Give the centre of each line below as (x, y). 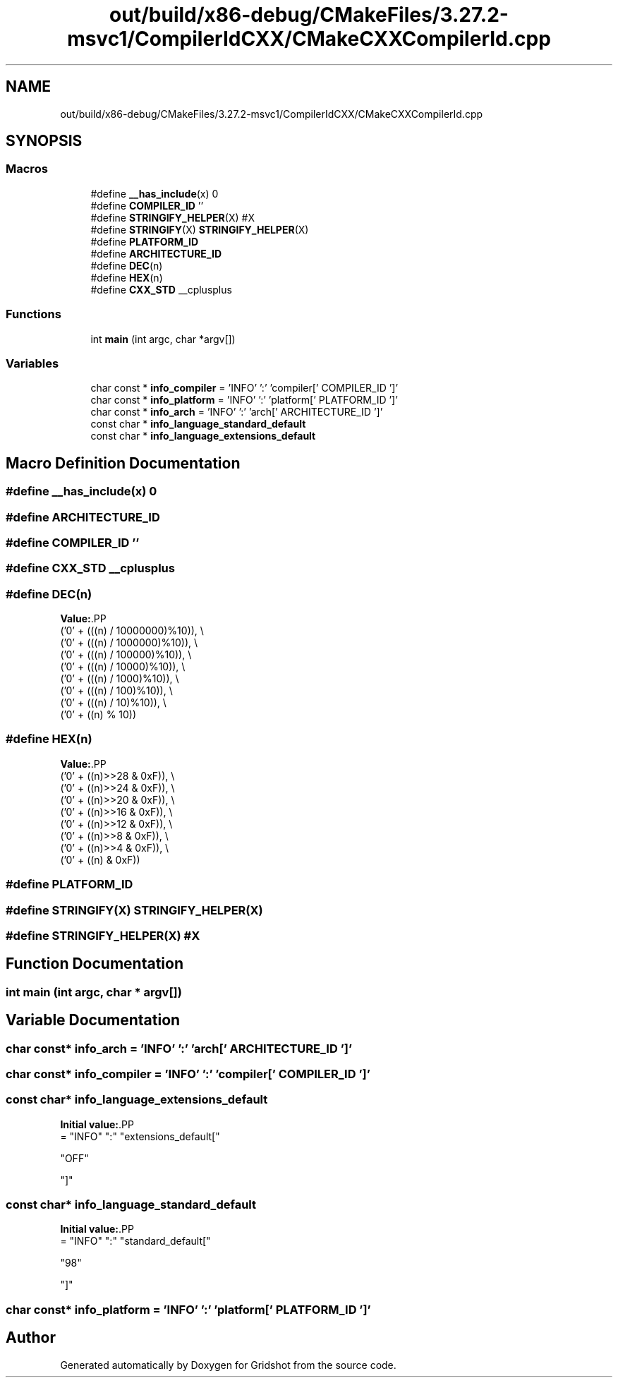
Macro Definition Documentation (123, 463)
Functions (34, 314)
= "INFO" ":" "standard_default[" (135, 1241)
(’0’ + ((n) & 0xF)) (100, 859)
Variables (32, 363)
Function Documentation (95, 964)
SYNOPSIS (44, 141)
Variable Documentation (93, 1020)
